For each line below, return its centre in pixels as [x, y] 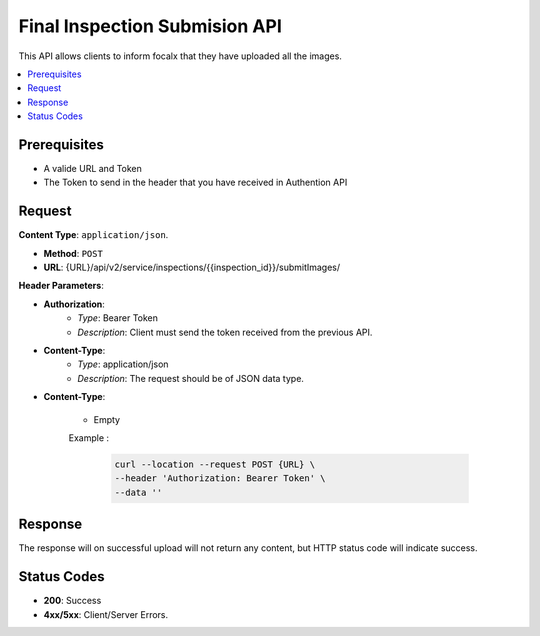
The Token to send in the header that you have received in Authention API [195, 182]
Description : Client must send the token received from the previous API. [225, 332]
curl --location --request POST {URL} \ [214, 464]
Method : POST [73, 253]
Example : [89, 438]
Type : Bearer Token [118, 318]
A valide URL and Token [92, 169]
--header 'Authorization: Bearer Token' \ [220, 478]
